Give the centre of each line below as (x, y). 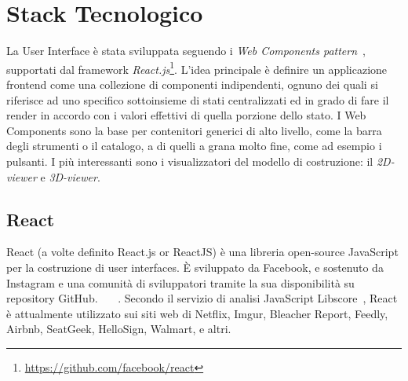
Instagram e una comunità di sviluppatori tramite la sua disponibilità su (180, 282)
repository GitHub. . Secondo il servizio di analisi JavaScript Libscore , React (202, 298)
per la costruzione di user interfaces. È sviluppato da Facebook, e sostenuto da (195, 267)
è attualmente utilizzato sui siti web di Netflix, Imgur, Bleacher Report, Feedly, (197, 313)
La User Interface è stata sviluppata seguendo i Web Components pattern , (186, 51)
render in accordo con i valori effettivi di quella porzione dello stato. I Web (186, 115)
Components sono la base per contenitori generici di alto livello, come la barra (194, 130)
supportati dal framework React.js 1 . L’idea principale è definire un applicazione (197, 68)
